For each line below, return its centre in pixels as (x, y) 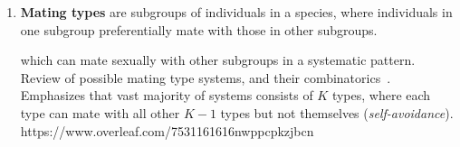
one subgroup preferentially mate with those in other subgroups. (199, 29)
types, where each (381, 95)
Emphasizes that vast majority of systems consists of (167, 95)
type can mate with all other (100, 112)
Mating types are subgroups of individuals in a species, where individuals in (236, 12)
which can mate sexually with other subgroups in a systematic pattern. (218, 60)
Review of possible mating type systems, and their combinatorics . (206, 77)
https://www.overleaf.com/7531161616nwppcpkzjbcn (167, 130)
